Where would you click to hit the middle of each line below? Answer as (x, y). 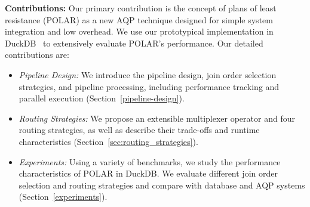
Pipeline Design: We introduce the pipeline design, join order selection (148, 74)
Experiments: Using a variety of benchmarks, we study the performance (150, 161)
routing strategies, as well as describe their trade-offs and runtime (139, 130)
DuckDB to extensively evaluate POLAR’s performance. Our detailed (134, 43)
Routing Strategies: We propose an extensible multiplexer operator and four (157, 118)
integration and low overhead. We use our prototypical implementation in (139, 31)
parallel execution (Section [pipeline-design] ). (102, 98)
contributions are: (37, 55)
